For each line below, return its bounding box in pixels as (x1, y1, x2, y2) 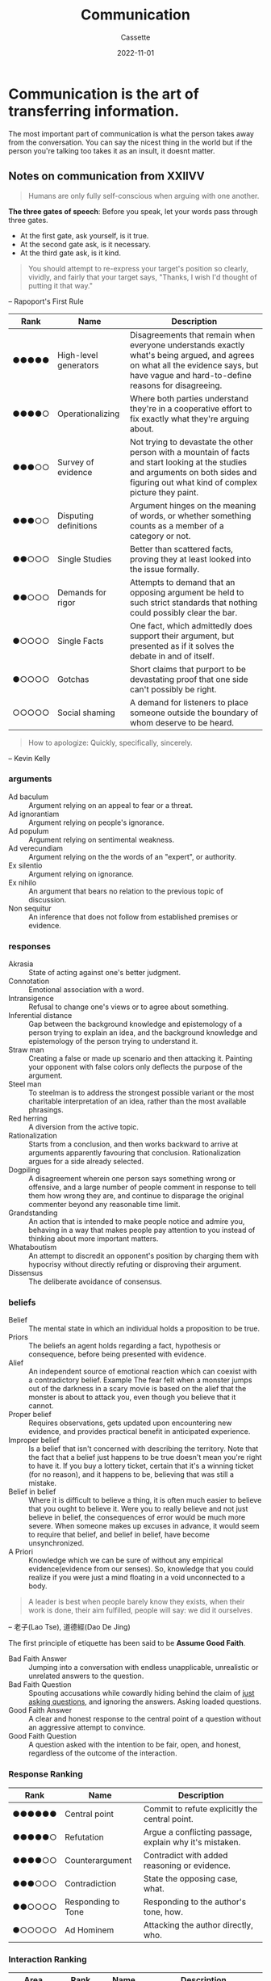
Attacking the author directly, (143, 1919, 254, 1930)
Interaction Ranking (8, 1954, 87, 1965)
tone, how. (143, 1906, 184, 1917)
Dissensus (8, 1268, 43, 1278)
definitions (57, 519, 98, 531)
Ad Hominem (64, 1924, 115, 1936)
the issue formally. (130, 563, 200, 574)
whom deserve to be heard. (130, 717, 235, 728)
